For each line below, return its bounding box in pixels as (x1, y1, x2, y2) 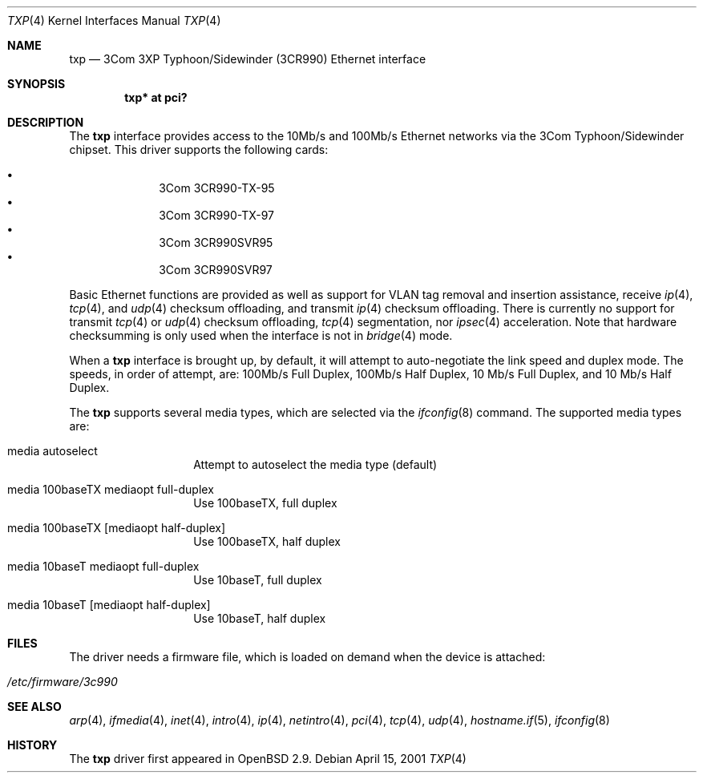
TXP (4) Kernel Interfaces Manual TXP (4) (7, 14, 221, 27)
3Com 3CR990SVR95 (159, 236, 273, 249)
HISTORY (7, 738, 58, 752)
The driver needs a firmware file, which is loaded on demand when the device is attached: (69, 650, 546, 664)
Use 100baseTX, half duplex (193, 535, 341, 548)
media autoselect (7, 444, 98, 458)
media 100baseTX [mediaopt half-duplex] (7, 521, 226, 535)
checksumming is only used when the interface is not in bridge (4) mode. (69, 329, 453, 342)
